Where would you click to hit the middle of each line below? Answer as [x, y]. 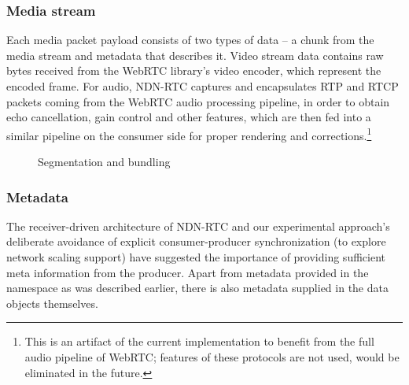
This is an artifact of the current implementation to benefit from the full [199, 341]
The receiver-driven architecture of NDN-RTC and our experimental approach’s [198, 226]
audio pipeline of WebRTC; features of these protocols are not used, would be [212, 357]
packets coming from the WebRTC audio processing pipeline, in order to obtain [198, 101]
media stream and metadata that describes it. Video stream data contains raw [195, 55]
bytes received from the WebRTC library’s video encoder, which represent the [194, 70]
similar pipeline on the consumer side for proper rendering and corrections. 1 [189, 134]
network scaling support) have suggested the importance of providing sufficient [196, 257]
